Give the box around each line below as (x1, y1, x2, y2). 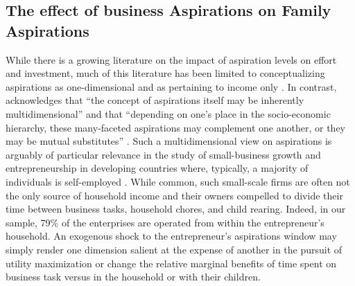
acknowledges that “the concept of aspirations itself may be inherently (6, 93, 304, 107)
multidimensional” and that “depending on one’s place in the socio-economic (6, 106, 331, 120)
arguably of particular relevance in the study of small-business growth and (6, 147, 321, 161)
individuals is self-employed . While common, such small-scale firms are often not (6, 174, 350, 188)
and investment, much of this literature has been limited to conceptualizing (6, 66, 325, 80)
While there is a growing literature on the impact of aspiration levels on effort (6, 52, 337, 66)
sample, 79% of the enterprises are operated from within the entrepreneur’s (6, 215, 324, 229)
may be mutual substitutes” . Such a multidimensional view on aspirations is (6, 134, 332, 148)
